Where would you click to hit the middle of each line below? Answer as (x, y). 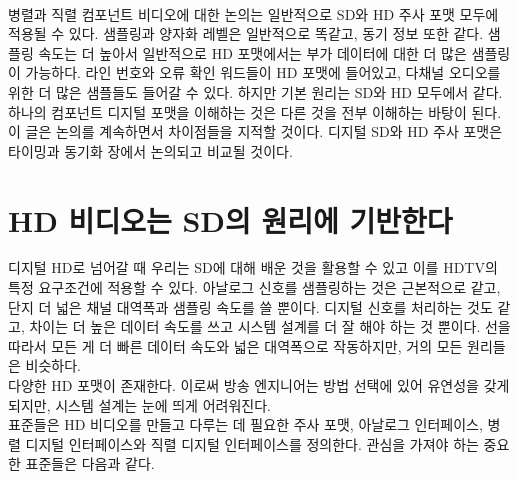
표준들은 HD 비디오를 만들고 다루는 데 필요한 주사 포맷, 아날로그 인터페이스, (245, 424)
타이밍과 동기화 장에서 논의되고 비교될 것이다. (150, 150)
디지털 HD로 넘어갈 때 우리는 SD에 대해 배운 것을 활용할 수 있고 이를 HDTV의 (253, 267)
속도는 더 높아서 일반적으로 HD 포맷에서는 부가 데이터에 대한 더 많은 (252, 52)
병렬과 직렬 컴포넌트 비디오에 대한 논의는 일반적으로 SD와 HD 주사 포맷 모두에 (253, 13)
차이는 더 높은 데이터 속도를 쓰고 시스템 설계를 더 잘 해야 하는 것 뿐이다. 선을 (270, 326)
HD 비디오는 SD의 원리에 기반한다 (230, 219)
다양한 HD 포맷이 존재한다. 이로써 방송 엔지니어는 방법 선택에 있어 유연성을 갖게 (259, 385)
